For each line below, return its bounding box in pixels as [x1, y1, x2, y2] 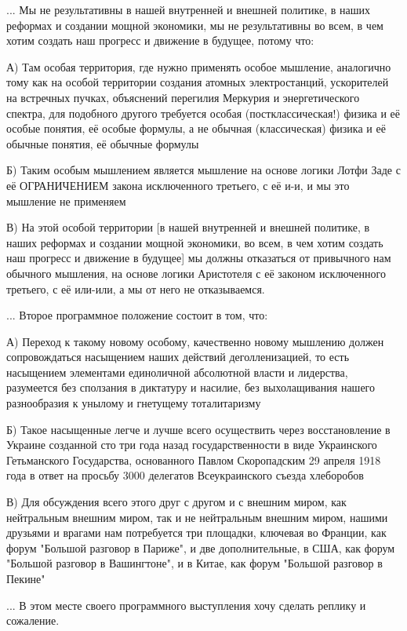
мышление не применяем [6, 192, 126, 209]
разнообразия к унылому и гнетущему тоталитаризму [6, 395, 261, 411]
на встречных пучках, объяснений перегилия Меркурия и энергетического [6, 89, 360, 105]
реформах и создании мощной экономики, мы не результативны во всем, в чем [6, 16, 383, 33]
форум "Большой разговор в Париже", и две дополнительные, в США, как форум [6, 539, 395, 556]
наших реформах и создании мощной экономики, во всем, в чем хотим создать [6, 234, 383, 250]
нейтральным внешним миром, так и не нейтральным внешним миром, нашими [6, 509, 388, 525]
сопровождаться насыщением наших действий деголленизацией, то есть [6, 348, 350, 365]
